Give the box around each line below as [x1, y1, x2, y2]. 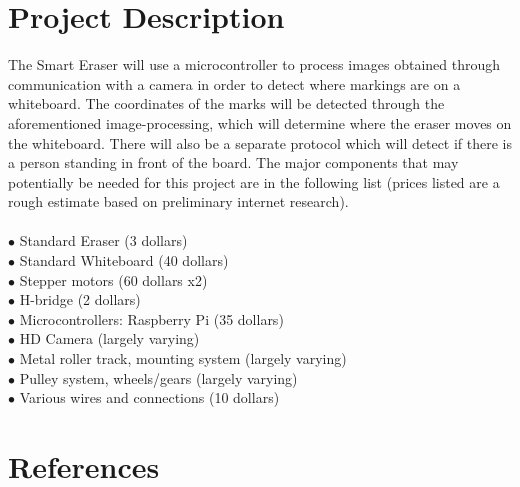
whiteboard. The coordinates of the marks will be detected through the [8, 93, 445, 114]
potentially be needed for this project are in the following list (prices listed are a [8, 171, 500, 192]
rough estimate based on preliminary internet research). [8, 191, 349, 212]
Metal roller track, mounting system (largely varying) [19, 348, 347, 369]
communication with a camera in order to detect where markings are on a [8, 73, 461, 94]
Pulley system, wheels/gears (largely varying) [19, 367, 298, 388]
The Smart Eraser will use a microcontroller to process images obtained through [8, 54, 501, 75]
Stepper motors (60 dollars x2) [19, 269, 208, 290]
